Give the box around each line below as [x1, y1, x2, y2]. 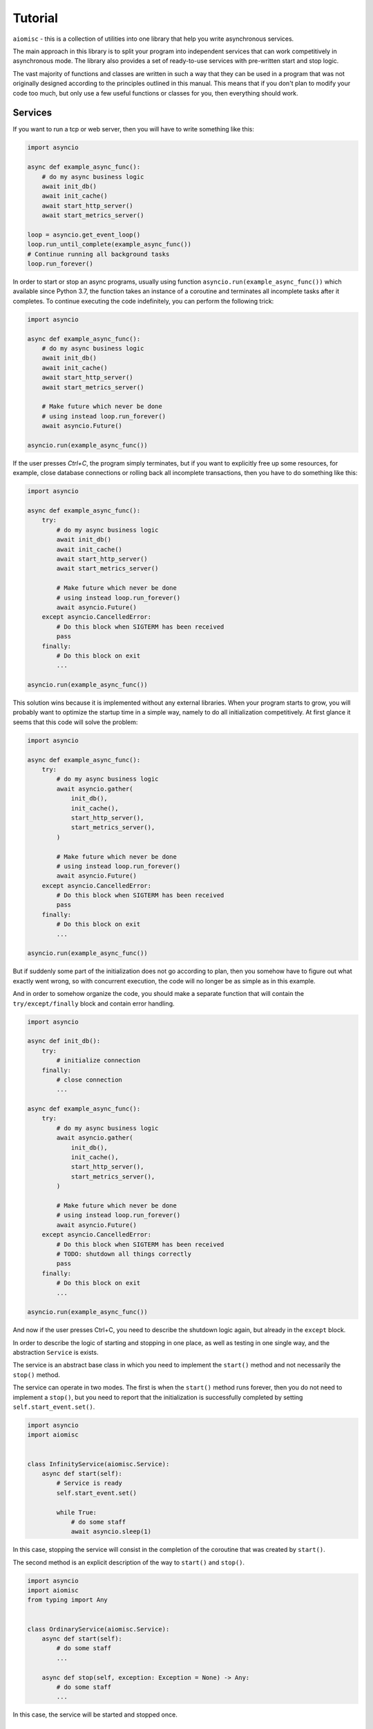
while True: [56, 1508, 97, 1516]
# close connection [56, 1075, 122, 1084]
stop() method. [12, 1370, 60, 1379]
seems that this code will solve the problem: [12, 718, 138, 726]
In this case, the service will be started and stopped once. [12, 1710, 178, 1719]
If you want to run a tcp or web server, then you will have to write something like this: [12, 125, 255, 133]
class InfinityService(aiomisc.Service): [27, 1460, 170, 1468]
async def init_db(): [27, 1037, 101, 1045]
